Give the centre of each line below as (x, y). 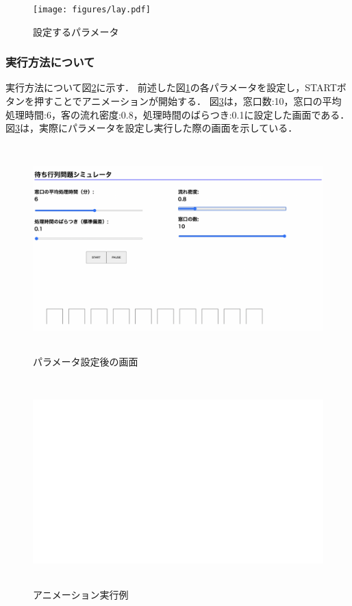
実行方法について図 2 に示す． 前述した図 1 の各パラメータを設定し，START (171, 87)
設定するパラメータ (76, 31)
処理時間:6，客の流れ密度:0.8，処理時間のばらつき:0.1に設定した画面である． (178, 114)
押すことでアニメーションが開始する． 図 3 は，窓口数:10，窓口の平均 (188, 101)
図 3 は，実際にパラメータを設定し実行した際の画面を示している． (152, 128)
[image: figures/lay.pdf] (92, 10)
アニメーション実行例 (81, 595)
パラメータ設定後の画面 (86, 361)
